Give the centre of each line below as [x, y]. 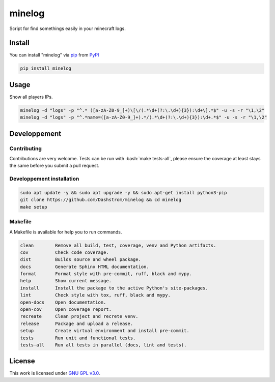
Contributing [25, 149]
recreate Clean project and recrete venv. [79, 316]
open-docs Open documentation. [63, 302]
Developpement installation [44, 179]
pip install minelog [46, 68]
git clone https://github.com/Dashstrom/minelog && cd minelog [101, 200]
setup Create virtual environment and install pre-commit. [105, 331]
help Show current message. [66, 281]
